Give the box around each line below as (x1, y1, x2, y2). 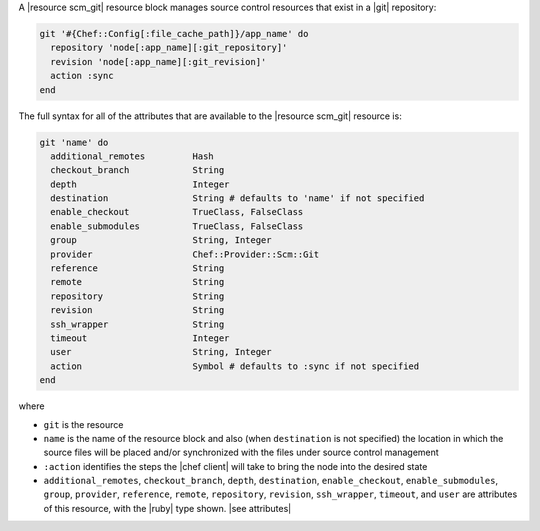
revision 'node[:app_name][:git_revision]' (50, 56, 267, 67)
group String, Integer (50, 235, 272, 246)
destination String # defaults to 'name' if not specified (50, 193, 425, 204)
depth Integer (50, 178, 230, 190)
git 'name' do (39, 136, 109, 148)
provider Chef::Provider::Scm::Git (50, 248, 320, 260)
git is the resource (43, 418, 124, 430)
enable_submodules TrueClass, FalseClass (50, 220, 304, 232)
